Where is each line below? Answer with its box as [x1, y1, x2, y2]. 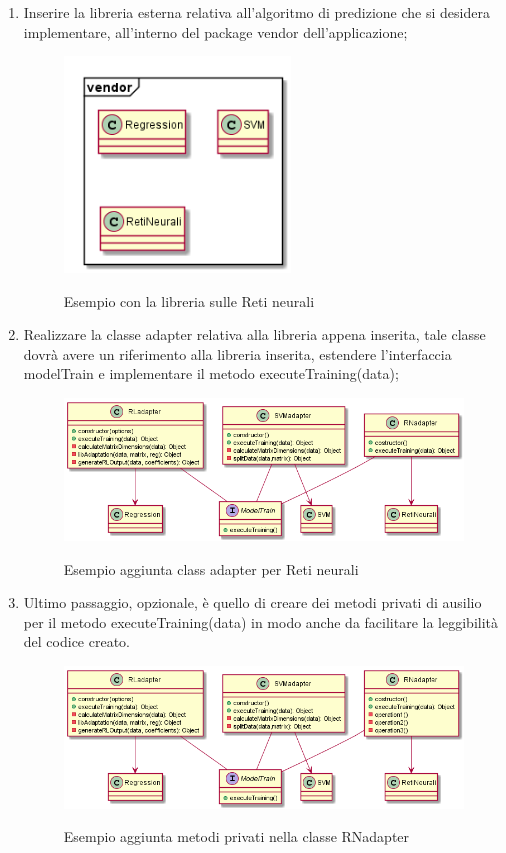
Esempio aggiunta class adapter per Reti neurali [63, 558, 359, 579]
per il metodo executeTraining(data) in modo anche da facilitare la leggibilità [23, 611, 499, 632]
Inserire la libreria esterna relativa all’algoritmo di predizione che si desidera [23, 2, 490, 22]
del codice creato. [23, 631, 130, 652]
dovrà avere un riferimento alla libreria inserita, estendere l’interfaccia [23, 343, 452, 364]
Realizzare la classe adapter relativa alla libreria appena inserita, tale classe [23, 324, 486, 345]
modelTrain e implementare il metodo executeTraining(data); [23, 363, 399, 384]
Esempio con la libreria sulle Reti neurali [63, 290, 315, 311]
